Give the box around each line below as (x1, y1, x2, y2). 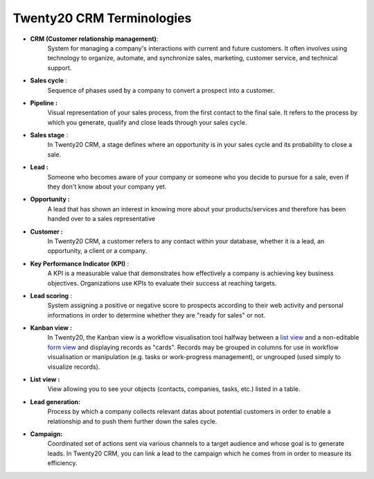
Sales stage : (30, 131, 69, 139)
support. (47, 63, 72, 72)
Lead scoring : (30, 291, 73, 299)
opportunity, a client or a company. (47, 247, 148, 255)
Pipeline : (30, 98, 58, 107)
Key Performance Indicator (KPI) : (30, 259, 130, 268)
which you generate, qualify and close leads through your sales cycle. (47, 118, 247, 126)
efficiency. (47, 459, 78, 467)
